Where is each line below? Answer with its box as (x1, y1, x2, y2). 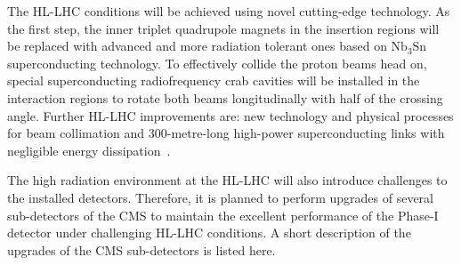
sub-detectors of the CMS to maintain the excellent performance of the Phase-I (7, 205, 439, 224)
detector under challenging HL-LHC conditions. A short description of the (7, 223, 411, 242)
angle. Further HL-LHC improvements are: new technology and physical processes (7, 106, 454, 124)
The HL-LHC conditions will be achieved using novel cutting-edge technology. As (7, 2, 450, 20)
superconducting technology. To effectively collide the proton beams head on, (7, 53, 427, 72)
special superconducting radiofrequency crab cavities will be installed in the (7, 71, 420, 90)
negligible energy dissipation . (7, 141, 171, 159)
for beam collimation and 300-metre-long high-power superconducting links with (7, 124, 445, 142)
